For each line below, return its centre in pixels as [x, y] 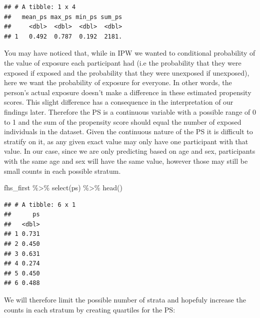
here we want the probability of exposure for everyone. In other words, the [118, 82]
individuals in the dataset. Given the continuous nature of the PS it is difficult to [128, 131]
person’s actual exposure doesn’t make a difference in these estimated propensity [128, 92]
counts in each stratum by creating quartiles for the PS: [90, 309]
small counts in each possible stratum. [62, 171]
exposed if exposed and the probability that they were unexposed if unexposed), [127, 72]
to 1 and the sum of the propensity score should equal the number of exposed [123, 121]
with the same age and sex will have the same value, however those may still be [126, 161]
